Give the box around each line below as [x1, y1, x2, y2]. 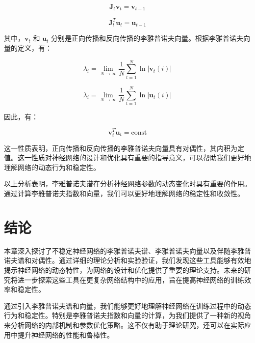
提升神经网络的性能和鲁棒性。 [17, 329, 114, 340]
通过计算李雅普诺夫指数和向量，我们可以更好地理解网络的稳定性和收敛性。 [4, 188, 244, 199]
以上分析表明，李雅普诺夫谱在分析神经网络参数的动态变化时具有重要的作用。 [4, 178, 251, 189]
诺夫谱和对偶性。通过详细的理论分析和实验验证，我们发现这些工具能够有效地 [4, 255, 251, 265]
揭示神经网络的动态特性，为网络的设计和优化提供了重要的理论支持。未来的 [4, 264, 244, 275]
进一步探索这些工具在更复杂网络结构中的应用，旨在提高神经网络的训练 [17, 274, 244, 285]
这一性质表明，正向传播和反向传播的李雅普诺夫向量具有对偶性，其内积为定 [4, 143, 244, 153]
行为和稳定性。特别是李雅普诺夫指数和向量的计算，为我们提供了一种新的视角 [4, 310, 251, 320]
